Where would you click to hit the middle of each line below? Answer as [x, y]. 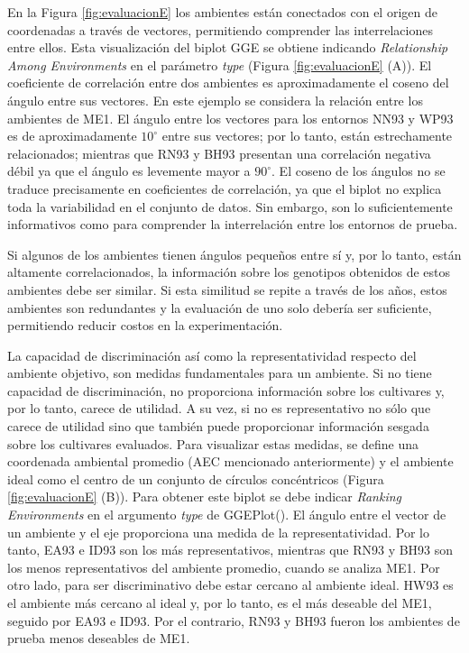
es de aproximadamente [72, 136]
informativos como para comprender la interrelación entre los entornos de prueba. [233, 224]
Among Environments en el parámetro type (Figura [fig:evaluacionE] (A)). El [220, 64]
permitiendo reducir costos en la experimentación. [145, 325]
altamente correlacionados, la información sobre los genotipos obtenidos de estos [229, 272]
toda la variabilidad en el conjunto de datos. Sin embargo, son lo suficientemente [230, 206]
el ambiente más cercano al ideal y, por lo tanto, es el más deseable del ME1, [220, 602]
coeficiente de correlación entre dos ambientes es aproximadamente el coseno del [228, 83]
